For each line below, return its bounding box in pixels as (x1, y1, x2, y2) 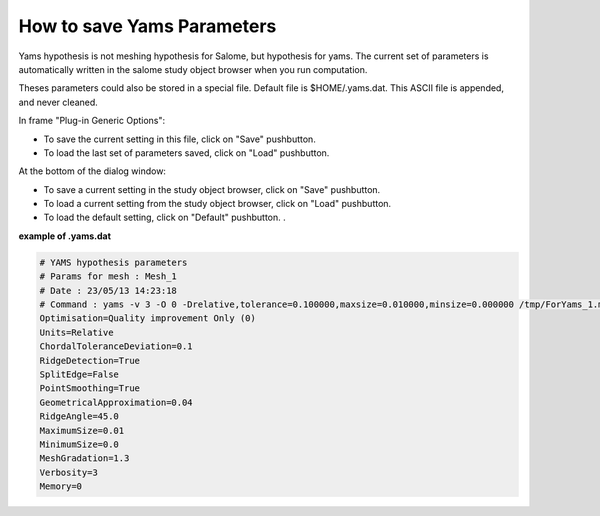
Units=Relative (39, 326, 114, 338)
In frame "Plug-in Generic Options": (18, 115, 166, 127)
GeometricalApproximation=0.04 (39, 396, 194, 408)
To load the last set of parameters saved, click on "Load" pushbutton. (43, 146, 330, 159)
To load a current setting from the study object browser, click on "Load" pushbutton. (43, 198, 392, 210)
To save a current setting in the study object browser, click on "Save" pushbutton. (43, 183, 381, 195)
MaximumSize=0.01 (39, 425, 125, 436)
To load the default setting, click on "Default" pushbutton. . (43, 211, 286, 224)
